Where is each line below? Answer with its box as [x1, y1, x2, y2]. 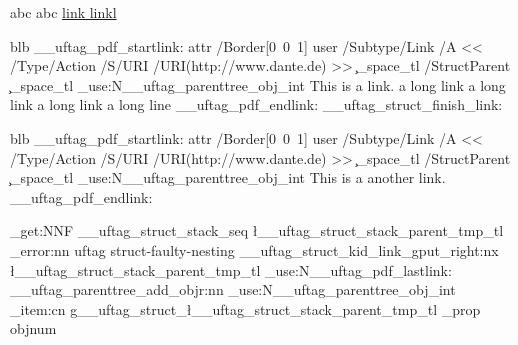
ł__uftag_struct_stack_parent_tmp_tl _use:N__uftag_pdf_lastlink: [10, 259, 452, 280]
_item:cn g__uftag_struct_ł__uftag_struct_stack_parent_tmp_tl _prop [10, 298, 481, 319]
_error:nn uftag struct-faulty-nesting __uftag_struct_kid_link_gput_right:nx [10, 239, 499, 260]
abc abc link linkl [10, 2, 117, 22]
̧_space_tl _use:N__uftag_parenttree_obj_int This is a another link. [10, 167, 446, 188]
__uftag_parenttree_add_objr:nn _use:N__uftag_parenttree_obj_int [10, 279, 456, 300]
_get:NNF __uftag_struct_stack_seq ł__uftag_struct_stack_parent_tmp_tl [10, 220, 504, 241]
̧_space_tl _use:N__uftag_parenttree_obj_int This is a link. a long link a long [10, 74, 506, 95]
